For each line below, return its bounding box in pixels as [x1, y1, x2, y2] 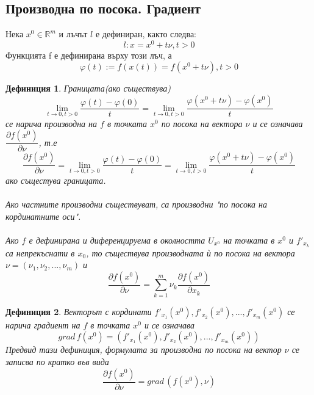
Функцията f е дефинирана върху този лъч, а [5, 48, 172, 61]
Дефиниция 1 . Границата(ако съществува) [5, 82, 171, 95]
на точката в [223, 233, 275, 246]
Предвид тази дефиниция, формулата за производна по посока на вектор [5, 343, 282, 356]
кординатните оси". [5, 209, 81, 222]
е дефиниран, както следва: [95, 27, 196, 40]
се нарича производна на [5, 117, 98, 129]
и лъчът [59, 27, 88, 40]
